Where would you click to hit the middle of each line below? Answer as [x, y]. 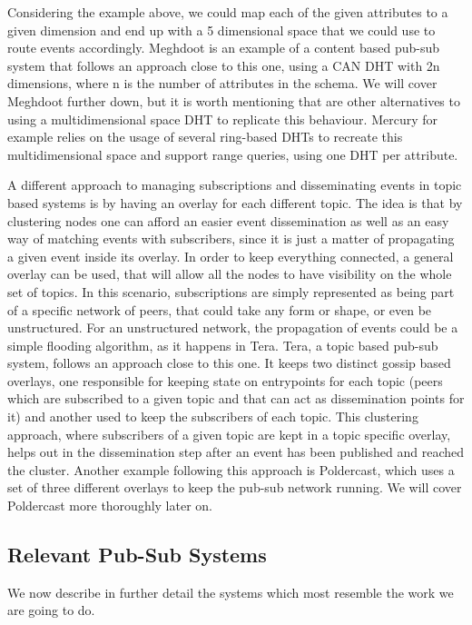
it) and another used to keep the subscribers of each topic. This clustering [213, 417]
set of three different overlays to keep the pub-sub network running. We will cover [235, 487]
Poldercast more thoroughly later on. [110, 506]
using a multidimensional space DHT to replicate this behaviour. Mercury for [222, 119]
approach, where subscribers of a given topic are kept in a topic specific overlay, [229, 434]
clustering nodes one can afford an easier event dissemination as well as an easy [228, 220]
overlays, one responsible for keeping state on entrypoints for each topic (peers [225, 380]
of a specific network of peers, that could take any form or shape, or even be [220, 309]
